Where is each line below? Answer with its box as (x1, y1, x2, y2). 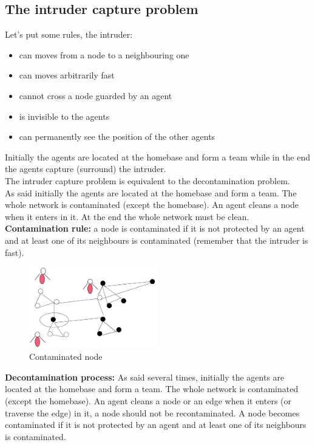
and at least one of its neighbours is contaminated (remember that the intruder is (5, 233, 308, 246)
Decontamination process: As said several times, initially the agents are (5, 370, 285, 383)
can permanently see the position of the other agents (19, 130, 215, 143)
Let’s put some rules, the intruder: (5, 28, 133, 41)
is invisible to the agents (19, 109, 110, 122)
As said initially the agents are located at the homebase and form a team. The (5, 186, 297, 199)
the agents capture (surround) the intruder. (5, 162, 166, 175)
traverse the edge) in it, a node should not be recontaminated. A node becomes (5, 406, 300, 419)
